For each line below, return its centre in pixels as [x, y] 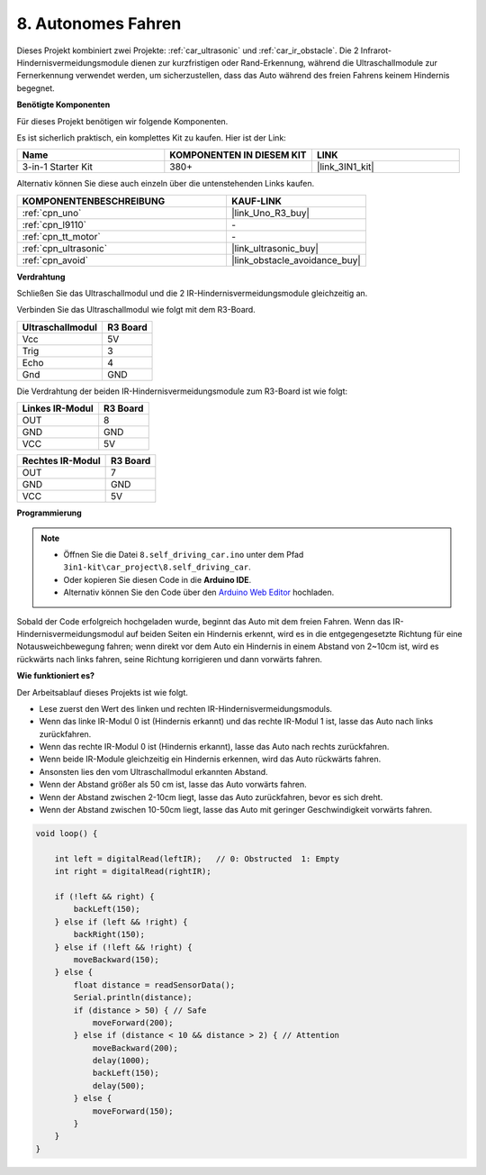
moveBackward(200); [135, 1048]
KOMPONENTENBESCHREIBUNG [94, 201]
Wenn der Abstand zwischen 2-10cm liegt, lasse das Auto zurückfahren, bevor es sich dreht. [211, 797]
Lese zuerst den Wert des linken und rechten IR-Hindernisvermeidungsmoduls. [186, 708]
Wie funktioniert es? [55, 676]
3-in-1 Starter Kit [58, 167]
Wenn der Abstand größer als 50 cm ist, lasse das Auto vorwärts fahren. [173, 785]
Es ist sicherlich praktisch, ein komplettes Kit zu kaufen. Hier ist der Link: [152, 137]
